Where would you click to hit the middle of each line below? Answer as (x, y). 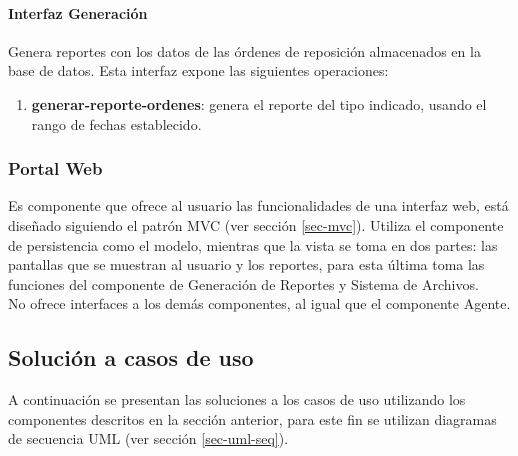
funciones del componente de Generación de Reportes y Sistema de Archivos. (243, 283)
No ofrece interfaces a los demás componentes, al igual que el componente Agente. (259, 303)
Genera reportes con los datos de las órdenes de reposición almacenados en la (244, 50)
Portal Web (55, 168)
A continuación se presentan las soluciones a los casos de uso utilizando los (237, 399)
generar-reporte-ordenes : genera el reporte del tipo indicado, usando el (259, 103)
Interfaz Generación (78, 12)
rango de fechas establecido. (116, 123)
